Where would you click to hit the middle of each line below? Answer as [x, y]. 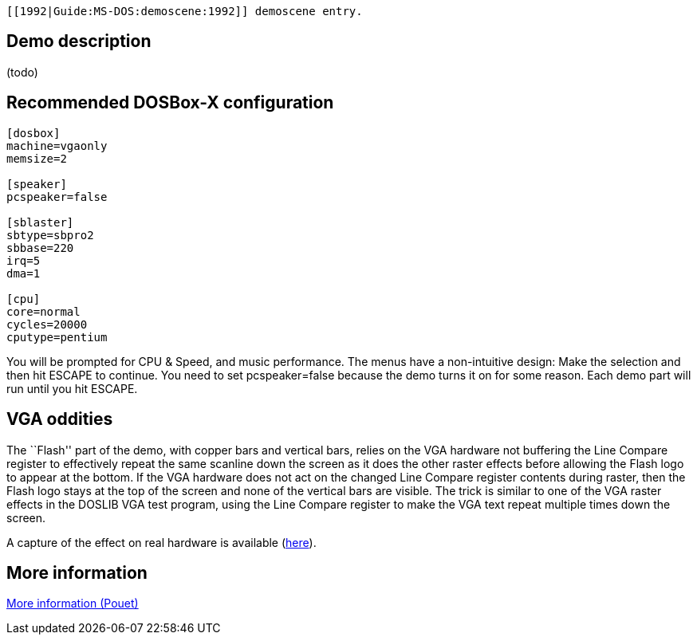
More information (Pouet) [73, 604]
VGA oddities [60, 419]
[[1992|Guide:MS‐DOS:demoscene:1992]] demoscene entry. [185, 11]
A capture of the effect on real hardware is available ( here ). [161, 542]
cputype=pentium [57, 337]
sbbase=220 [40, 248]
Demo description [79, 41]
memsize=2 [37, 158]
